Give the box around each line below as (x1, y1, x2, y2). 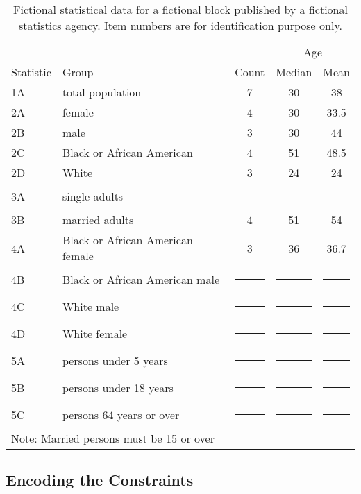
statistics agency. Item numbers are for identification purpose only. (19, 17, 342, 33)
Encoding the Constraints (6, 469, 194, 491)
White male (62, 298, 119, 314)
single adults (62, 188, 124, 204)
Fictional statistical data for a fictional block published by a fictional (13, 1, 348, 17)
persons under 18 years (62, 380, 174, 395)
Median (276, 64, 312, 80)
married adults (62, 212, 134, 228)
